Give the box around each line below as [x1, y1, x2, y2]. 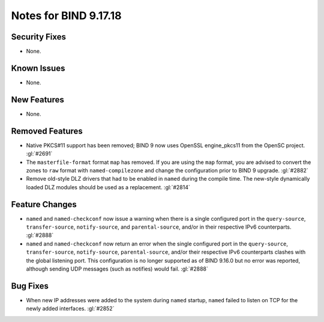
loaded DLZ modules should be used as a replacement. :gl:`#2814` [26, 183, 190, 191]
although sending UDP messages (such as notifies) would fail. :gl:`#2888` [26, 265, 208, 272]
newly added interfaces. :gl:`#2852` [26, 305, 115, 312]
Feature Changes [11, 199, 77, 209]
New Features [11, 95, 64, 105]
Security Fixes [11, 32, 66, 42]
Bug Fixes [11, 281, 49, 291]
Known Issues [11, 63, 65, 73]
